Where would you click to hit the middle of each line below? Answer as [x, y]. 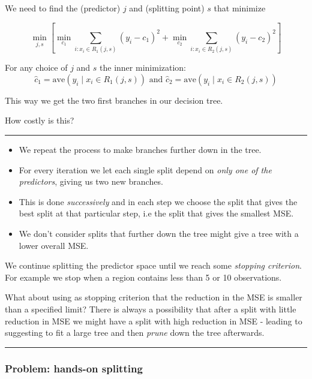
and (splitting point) [167, 8]
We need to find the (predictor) [63, 8]
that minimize [240, 8]
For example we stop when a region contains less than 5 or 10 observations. [143, 277]
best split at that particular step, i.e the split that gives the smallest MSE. [156, 213]
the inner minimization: [143, 67]
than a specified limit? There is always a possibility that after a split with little [151, 309]
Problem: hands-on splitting [74, 368]
